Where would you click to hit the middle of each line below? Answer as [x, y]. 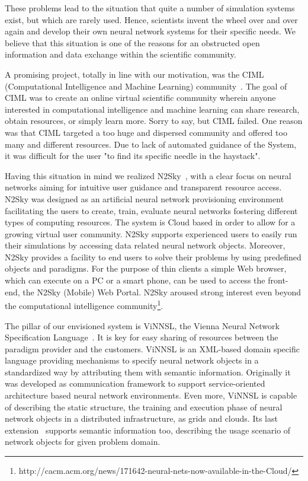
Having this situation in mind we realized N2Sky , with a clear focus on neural [148, 175]
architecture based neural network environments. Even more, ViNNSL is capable [151, 395]
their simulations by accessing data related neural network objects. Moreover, [145, 245]
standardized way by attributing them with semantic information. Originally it [148, 372]
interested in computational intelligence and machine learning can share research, [152, 109]
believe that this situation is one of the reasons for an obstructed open [132, 42]
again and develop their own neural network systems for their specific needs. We [150, 31]
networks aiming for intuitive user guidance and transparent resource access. [143, 187]
